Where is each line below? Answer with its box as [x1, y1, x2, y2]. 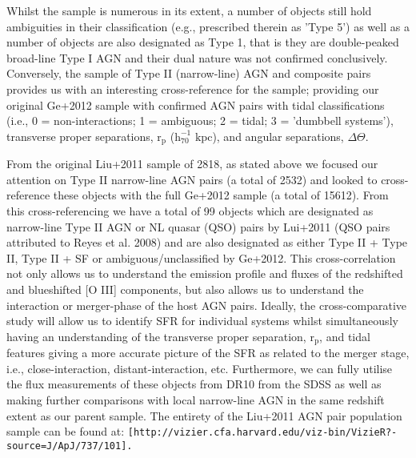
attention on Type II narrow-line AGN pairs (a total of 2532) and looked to [6, 171, 378, 187]
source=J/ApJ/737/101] [6, 440, 127, 452]
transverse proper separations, [6, 127, 154, 144]
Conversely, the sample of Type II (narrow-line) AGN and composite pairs [6, 65, 371, 82]
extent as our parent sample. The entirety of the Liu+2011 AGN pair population [6, 407, 402, 424]
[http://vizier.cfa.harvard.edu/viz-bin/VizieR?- [127, 427, 398, 439]
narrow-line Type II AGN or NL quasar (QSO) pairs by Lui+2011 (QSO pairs [6, 218, 390, 235]
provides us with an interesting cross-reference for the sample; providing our [6, 80, 379, 97]
